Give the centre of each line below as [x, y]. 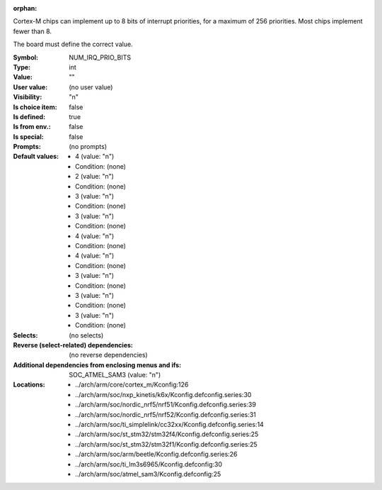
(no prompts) [88, 147]
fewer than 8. [33, 31]
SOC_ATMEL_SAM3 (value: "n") [115, 375]
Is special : [28, 137]
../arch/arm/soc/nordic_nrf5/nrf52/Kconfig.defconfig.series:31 [166, 414]
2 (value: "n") [95, 177]
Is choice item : [35, 107]
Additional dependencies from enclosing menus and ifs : [97, 364]
